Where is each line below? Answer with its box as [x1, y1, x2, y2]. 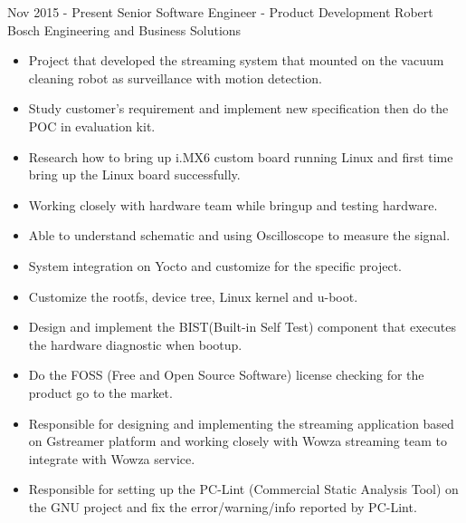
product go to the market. [28, 383, 173, 402]
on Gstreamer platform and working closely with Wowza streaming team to [28, 431, 447, 450]
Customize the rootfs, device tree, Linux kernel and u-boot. [28, 286, 358, 305]
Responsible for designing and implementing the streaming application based [28, 413, 454, 432]
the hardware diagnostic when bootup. [28, 334, 243, 354]
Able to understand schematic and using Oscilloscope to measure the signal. [28, 226, 451, 245]
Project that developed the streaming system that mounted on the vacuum [28, 51, 444, 70]
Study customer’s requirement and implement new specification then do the [28, 99, 449, 118]
